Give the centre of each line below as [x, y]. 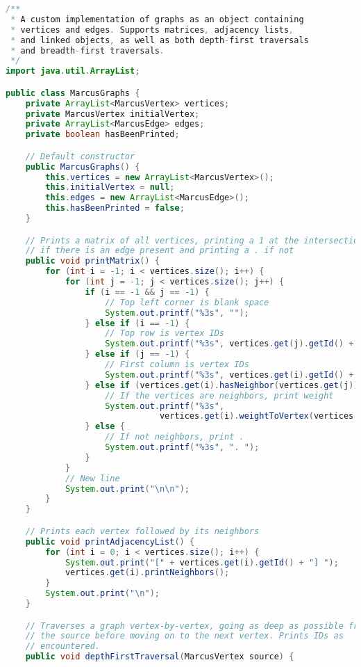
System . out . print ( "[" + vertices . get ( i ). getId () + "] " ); [202, 562]
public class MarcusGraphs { [73, 93]
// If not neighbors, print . [175, 437]
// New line [92, 478]
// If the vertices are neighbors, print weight [219, 395]
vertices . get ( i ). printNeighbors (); [147, 573]
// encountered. [63, 646]
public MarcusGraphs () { [83, 167]
